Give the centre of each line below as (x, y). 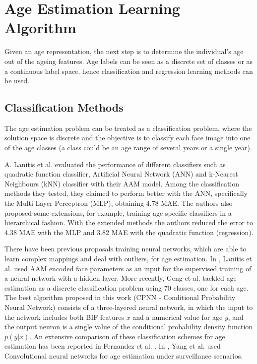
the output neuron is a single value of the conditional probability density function (129, 327)
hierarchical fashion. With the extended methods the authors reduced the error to (129, 222)
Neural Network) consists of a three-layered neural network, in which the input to (129, 307)
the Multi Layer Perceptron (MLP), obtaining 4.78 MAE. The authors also (119, 203)
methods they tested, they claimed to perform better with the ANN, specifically (126, 193)
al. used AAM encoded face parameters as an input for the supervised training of (128, 268)
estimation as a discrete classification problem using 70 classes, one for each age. (127, 287)
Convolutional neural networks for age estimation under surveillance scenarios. (124, 355)
